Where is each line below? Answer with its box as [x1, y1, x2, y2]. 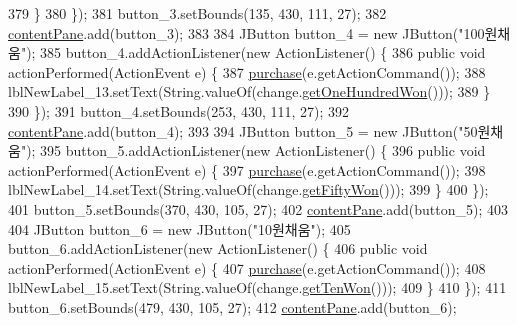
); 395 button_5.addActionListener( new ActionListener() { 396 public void [26, 140, 486, 161]
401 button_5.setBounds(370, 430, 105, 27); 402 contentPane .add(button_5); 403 [8, 198, 508, 219]
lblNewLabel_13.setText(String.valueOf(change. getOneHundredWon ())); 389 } [8, 81, 491, 102]
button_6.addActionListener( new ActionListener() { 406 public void [8, 238, 428, 259]
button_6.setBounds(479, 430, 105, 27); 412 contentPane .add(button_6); [8, 296, 457, 317]
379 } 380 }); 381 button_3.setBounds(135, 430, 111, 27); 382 [8, 3, 387, 23]
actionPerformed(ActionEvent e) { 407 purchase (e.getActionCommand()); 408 [8, 257, 486, 278]
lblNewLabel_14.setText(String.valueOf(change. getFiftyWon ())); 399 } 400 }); [8, 179, 489, 200]
